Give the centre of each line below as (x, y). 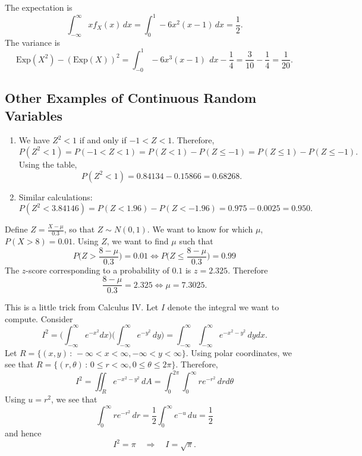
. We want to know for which (200, 229)
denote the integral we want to (223, 307)
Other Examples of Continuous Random (131, 98)
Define (16, 229)
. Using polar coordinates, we (239, 352)
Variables (34, 115)
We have (34, 140)
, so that (79, 229)
